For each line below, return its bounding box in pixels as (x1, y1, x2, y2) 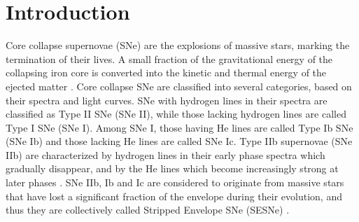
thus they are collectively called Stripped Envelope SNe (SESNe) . (6, 202, 290, 217)
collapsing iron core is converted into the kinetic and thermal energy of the (6, 65, 327, 80)
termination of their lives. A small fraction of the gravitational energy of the (6, 51, 333, 66)
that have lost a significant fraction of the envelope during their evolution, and (6, 188, 342, 203)
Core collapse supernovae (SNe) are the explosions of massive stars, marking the (6, 38, 350, 53)
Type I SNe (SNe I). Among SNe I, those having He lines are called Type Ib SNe (6, 120, 353, 134)
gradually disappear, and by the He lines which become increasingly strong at (6, 161, 339, 176)
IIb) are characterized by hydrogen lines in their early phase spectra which (6, 147, 325, 162)
